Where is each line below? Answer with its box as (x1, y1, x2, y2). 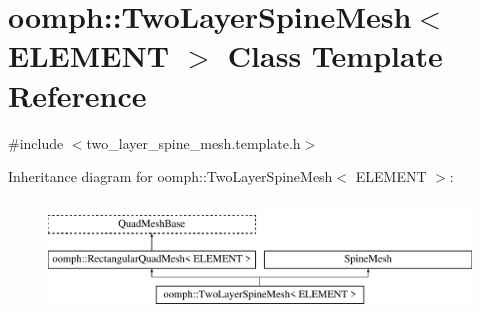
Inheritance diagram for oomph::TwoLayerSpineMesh (8, 166, 333, 187)
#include (8, 132, 64, 153)
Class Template (227, 35, 443, 76)
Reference (8, 74, 147, 115)
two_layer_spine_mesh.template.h (86, 132, 301, 153)
